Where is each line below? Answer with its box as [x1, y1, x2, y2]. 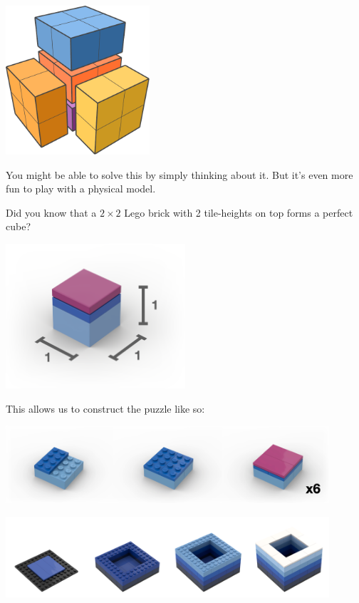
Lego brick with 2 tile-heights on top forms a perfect [124, 205, 353, 220]
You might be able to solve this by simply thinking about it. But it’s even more [6, 167, 353, 182]
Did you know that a [6, 205, 97, 220]
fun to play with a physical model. [6, 181, 156, 196]
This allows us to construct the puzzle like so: [6, 401, 205, 416]
